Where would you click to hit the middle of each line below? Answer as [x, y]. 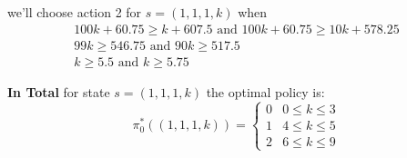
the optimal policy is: [265, 91]
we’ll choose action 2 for [75, 12]
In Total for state [59, 91]
